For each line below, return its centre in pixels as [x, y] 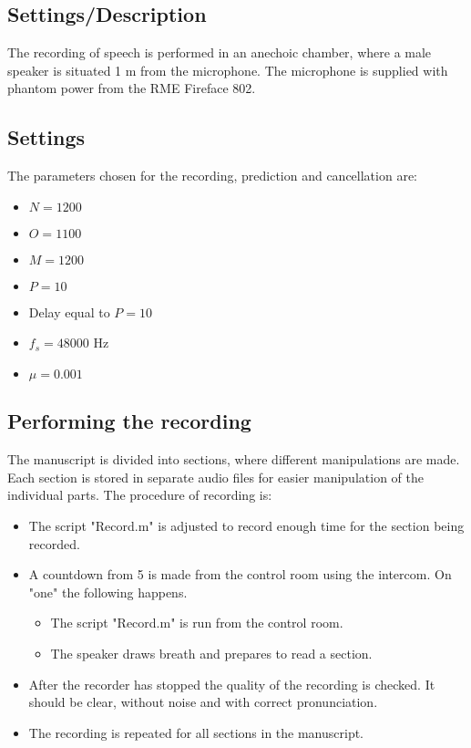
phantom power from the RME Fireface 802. [132, 88]
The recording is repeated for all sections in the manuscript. [196, 732]
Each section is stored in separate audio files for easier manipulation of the [215, 477]
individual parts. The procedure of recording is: [140, 495]
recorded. [54, 543]
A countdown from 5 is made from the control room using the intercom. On [240, 574]
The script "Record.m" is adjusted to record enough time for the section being [246, 525]
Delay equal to [69, 312]
